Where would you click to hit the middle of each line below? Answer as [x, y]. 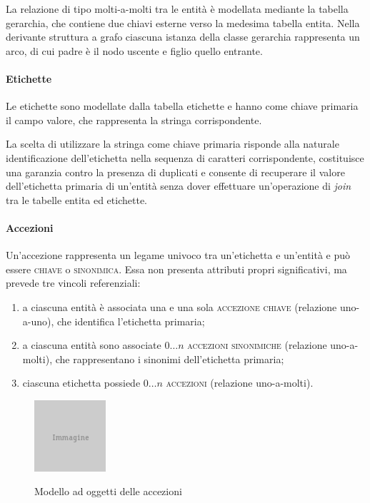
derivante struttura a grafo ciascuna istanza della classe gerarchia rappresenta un [183, 37]
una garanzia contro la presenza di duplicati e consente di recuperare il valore [175, 172]
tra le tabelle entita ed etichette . [77, 199]
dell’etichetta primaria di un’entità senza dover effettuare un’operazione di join [179, 186]
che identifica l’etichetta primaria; [131, 321]
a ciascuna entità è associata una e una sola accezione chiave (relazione [180, 306]
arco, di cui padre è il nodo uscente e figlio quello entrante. [134, 50]
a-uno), [38, 321]
